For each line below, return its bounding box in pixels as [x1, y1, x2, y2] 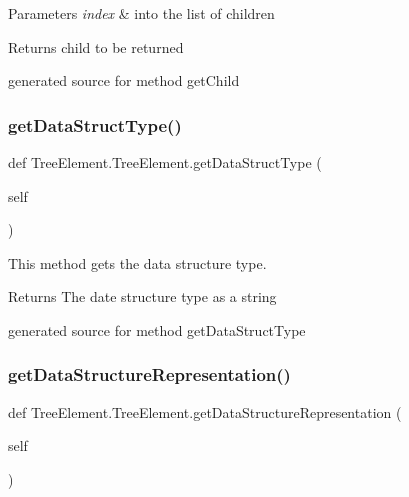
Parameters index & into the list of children [8, 3, 275, 23]
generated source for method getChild [8, 70, 240, 91]
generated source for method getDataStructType [8, 319, 306, 340]
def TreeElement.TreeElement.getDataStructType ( [8, 152, 322, 172]
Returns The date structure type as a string [8, 286, 277, 307]
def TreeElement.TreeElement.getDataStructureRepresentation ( [8, 401, 402, 422]
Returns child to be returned [8, 36, 184, 57]
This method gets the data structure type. [8, 252, 267, 273]
